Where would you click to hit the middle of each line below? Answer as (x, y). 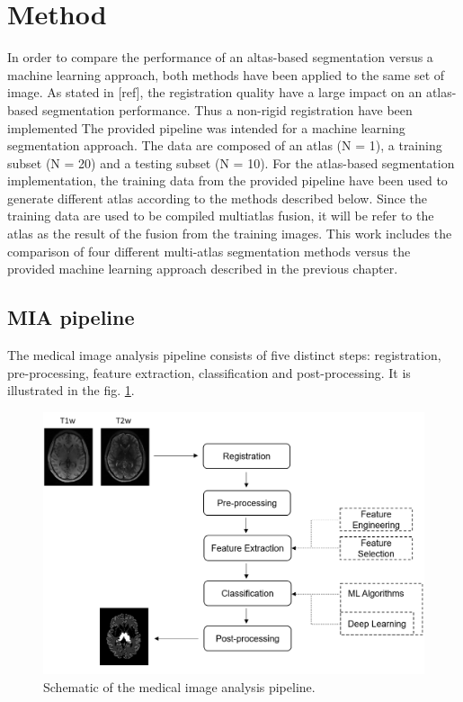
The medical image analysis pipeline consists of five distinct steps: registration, (224, 355)
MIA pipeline (71, 317)
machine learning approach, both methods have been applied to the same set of (226, 74)
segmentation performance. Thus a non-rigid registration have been (227, 109)
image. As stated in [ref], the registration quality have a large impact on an (215, 92)
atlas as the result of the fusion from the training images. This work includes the (230, 234)
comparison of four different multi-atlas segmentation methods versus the (209, 251)
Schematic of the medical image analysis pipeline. (179, 686)
